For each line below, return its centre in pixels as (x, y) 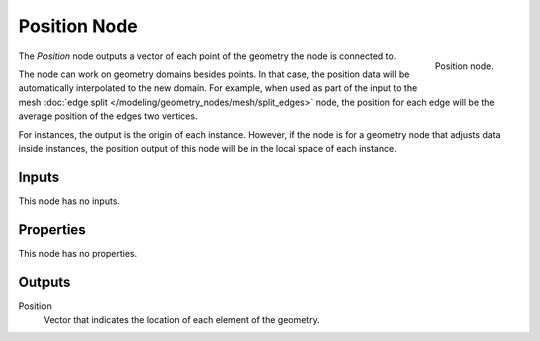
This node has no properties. (78, 253)
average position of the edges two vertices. (108, 116)
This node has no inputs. (69, 201)
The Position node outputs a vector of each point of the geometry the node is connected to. (207, 56)
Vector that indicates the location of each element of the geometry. (181, 319)
